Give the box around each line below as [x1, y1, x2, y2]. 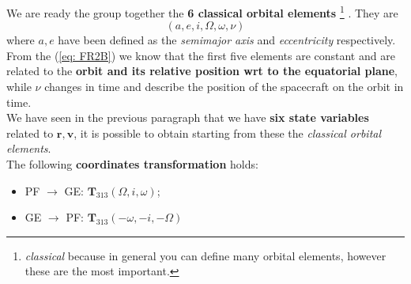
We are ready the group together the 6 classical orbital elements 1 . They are [6, 2, 398, 21]
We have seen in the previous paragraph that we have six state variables [6, 109, 369, 126]
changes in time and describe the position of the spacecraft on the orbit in [44, 78, 404, 95]
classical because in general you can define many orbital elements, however [25, 247, 386, 263]
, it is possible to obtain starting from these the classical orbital [74, 124, 382, 141]
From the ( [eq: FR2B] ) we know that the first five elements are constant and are [6, 47, 395, 63]
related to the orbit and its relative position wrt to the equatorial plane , [6, 62, 398, 79]
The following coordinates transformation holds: [6, 156, 258, 172]
